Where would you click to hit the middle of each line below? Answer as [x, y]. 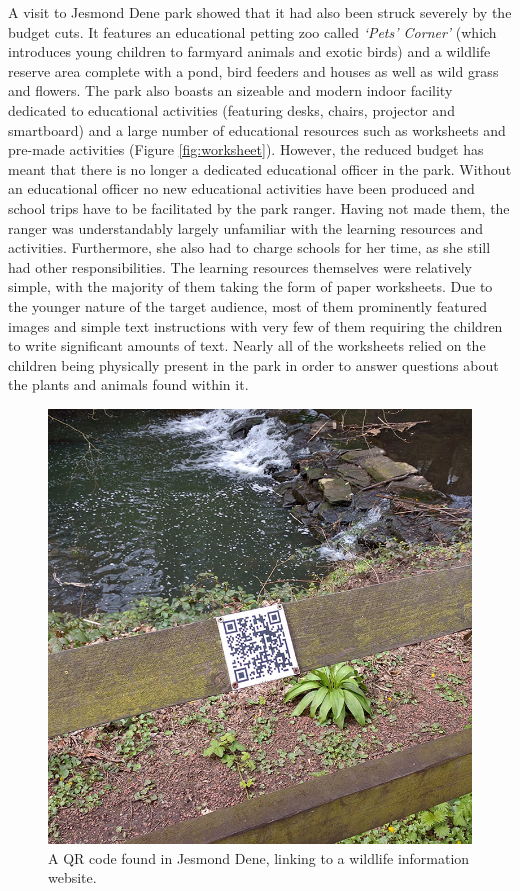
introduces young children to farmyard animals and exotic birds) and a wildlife [249, 51]
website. [72, 877]
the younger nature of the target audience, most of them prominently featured [248, 305]
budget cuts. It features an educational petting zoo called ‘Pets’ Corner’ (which [252, 31]
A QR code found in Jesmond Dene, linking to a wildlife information [259, 857]
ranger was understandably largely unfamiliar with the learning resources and [246, 227]
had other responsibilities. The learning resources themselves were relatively [240, 266]
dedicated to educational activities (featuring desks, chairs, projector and [231, 109]
